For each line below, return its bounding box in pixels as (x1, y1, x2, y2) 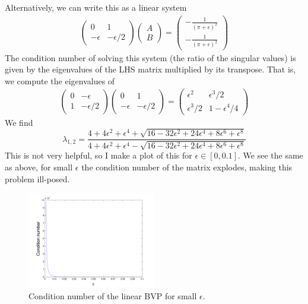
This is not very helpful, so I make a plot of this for (5, 149, 192, 161)
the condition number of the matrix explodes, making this (81, 161, 293, 173)
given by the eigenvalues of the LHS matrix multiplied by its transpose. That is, (5, 63, 296, 75)
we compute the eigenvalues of (5, 74, 115, 87)
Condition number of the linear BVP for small (28, 289, 197, 302)
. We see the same (238, 149, 303, 161)
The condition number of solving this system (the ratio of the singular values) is (5, 51, 296, 64)
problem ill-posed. (5, 172, 70, 185)
